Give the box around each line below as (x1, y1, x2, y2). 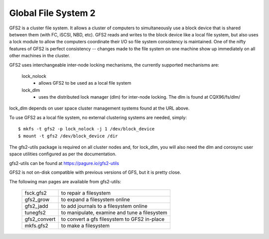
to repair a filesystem (61, 189, 111, 196)
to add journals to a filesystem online (61, 202, 148, 209)
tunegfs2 (24, 209, 46, 216)
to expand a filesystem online (61, 196, 130, 203)
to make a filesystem (61, 222, 110, 229)
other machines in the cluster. (9, 53, 70, 59)
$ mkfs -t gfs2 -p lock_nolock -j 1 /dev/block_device (18, 126, 155, 132)
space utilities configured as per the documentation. (9, 151, 117, 157)
